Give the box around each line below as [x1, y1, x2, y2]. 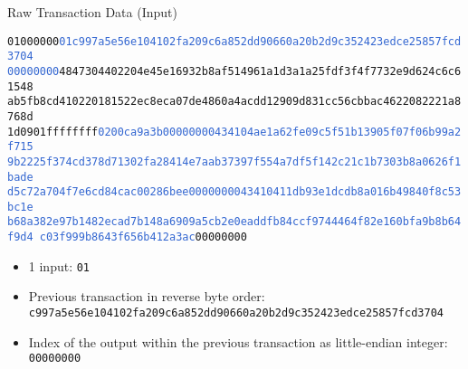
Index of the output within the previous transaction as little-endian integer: [28, 332, 448, 351]
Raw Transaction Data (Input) [7, 3, 177, 21]
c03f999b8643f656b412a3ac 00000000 [39, 231, 247, 244]
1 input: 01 [28, 256, 91, 275]
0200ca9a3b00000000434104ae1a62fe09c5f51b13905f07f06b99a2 [98, 125, 462, 138]
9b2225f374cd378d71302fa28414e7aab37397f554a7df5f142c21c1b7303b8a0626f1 [7, 155, 462, 168]
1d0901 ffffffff [7, 125, 99, 138]
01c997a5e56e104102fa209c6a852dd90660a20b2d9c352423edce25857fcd [59, 34, 462, 48]
